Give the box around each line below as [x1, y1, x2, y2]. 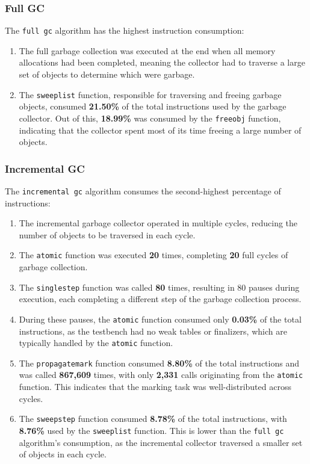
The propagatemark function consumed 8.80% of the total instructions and [19, 356, 299, 369]
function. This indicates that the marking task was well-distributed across [19, 380, 291, 393]
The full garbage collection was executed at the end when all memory [19, 44, 276, 57]
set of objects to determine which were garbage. [19, 68, 195, 81]
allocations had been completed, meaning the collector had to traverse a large [19, 56, 305, 69]
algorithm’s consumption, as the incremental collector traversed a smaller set [19, 436, 303, 448]
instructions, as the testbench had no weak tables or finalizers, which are [19, 324, 287, 337]
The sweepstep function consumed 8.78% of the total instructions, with [19, 412, 287, 425]
